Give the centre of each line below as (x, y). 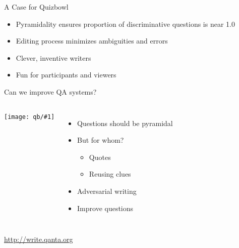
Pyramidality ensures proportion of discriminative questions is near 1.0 (125, 24)
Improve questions (105, 208)
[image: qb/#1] (29, 117)
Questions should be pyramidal (125, 123)
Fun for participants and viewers (66, 75)
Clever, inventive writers (53, 57)
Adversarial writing (107, 191)
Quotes (100, 157)
